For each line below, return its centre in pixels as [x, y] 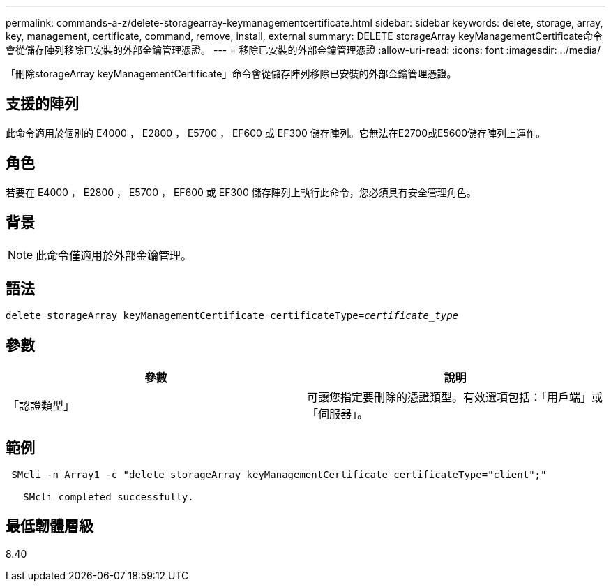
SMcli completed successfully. [108, 497]
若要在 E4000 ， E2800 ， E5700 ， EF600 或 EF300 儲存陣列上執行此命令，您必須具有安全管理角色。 [241, 192]
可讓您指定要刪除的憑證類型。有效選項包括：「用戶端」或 [455, 397]
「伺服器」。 [338, 414]
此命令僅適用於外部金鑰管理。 [114, 255]
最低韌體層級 [50, 526]
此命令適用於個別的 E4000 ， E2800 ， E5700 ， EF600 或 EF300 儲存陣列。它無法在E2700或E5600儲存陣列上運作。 [276, 133]
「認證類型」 [42, 406]
